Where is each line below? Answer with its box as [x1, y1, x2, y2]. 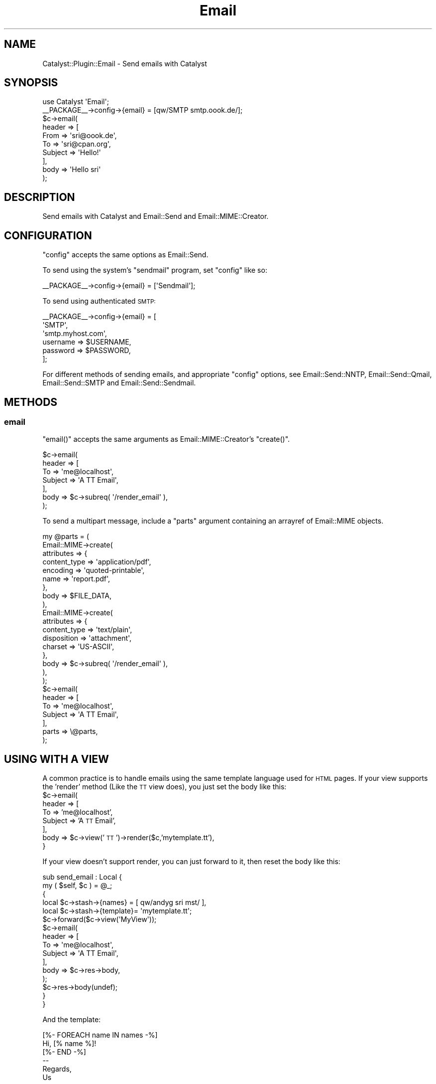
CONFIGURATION [4, 229, 92, 242]
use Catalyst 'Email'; [42, 97, 109, 106]
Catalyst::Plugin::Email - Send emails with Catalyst [42, 59, 207, 68]
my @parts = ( [42, 532, 89, 541]
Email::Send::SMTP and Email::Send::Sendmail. [42, 378, 196, 387]
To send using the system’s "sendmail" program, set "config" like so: [42, 266, 267, 275]
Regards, [42, 1065, 72, 1074]
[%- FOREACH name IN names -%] [42, 1031, 158, 1040]
